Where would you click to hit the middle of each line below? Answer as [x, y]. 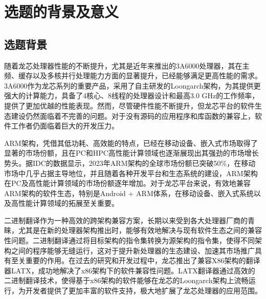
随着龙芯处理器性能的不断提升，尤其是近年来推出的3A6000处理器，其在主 [127, 65]
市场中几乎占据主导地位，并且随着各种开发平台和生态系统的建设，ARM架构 [131, 173]
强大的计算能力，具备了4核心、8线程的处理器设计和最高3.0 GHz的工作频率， [132, 95]
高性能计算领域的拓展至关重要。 [65, 203]
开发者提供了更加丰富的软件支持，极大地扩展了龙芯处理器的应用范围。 [143, 291]
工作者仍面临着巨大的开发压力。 [65, 126]
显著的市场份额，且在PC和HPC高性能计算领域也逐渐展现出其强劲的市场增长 [131, 153]
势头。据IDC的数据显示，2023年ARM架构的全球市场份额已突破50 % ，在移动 [130, 163]
